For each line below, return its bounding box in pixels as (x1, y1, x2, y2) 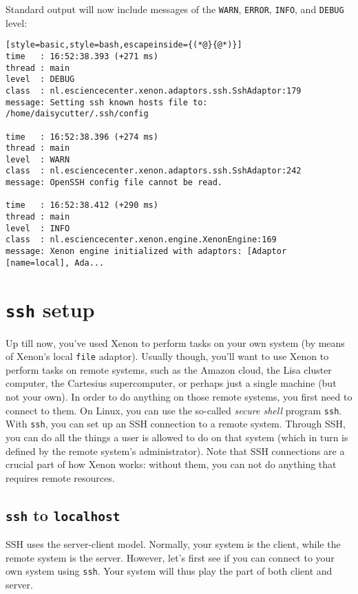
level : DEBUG (6, 74, 75, 85)
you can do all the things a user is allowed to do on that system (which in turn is (6, 429, 348, 444)
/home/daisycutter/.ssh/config (6, 109, 149, 119)
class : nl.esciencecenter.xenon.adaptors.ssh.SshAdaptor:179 (6, 85, 302, 96)
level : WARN (6, 154, 70, 165)
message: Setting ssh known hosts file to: (6, 97, 208, 107)
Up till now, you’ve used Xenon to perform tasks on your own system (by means (6, 335, 345, 350)
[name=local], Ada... (6, 257, 105, 268)
